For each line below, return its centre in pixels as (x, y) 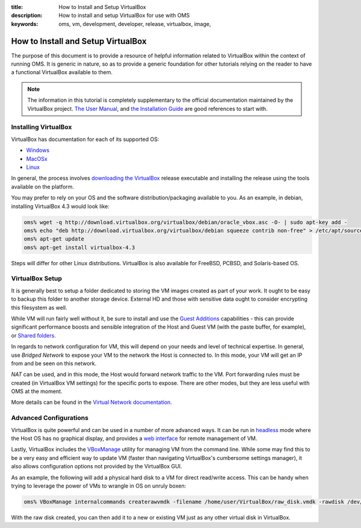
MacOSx (37, 159)
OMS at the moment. (37, 391)
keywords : (25, 24)
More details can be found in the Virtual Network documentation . (92, 402)
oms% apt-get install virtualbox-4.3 (79, 247)
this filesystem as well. (39, 307)
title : (17, 7)
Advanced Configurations (50, 418)
